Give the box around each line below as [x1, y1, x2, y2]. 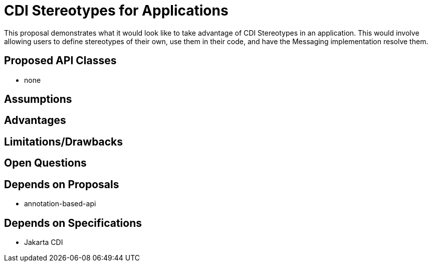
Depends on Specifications [4, 216, 142, 229]
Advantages [4, 114, 66, 127]
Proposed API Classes [4, 54, 117, 67]
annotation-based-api [24, 199, 96, 208]
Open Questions [4, 157, 87, 170]
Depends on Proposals [4, 178, 119, 191]
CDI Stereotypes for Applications [4, 2, 229, 19]
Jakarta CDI [24, 237, 63, 246]
